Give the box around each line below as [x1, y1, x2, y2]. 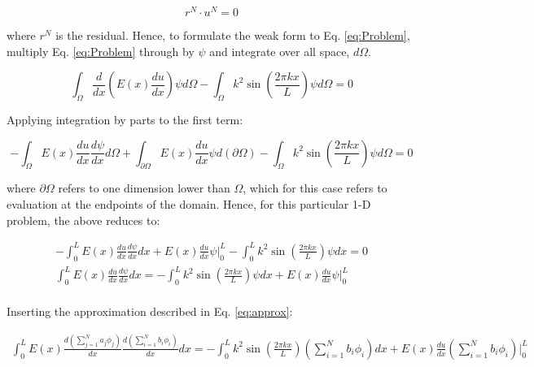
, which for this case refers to [243, 179, 387, 196]
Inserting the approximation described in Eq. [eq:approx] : [7, 302, 293, 319]
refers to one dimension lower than [58, 179, 230, 196]
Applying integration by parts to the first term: [7, 111, 243, 128]
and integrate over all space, [209, 42, 350, 59]
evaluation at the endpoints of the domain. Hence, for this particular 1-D [7, 196, 371, 213]
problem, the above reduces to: [7, 211, 160, 228]
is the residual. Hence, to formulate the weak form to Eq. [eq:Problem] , [55, 27, 410, 44]
